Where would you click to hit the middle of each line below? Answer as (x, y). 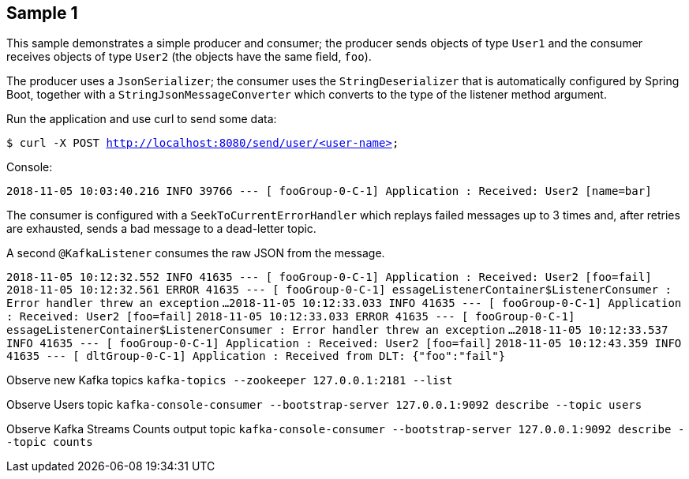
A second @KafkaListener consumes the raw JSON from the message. (196, 253)
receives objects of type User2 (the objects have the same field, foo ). (189, 57)
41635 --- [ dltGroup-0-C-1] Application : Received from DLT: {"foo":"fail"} (256, 356)
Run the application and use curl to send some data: (142, 119)
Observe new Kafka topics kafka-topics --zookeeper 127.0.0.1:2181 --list (230, 380)
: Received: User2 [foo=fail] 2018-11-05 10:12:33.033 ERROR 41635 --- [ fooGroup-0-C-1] (291, 317)
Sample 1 (42, 13)
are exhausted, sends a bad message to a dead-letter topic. (161, 229)
